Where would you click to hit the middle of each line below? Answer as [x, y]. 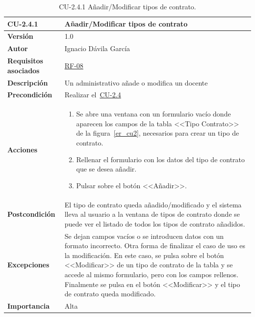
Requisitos [25, 61]
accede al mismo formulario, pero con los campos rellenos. [152, 274]
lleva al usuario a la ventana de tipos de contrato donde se [152, 214]
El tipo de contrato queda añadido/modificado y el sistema [153, 204]
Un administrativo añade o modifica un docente [136, 82]
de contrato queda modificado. [110, 294]
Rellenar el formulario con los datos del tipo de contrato [161, 159]
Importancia [29, 306]
